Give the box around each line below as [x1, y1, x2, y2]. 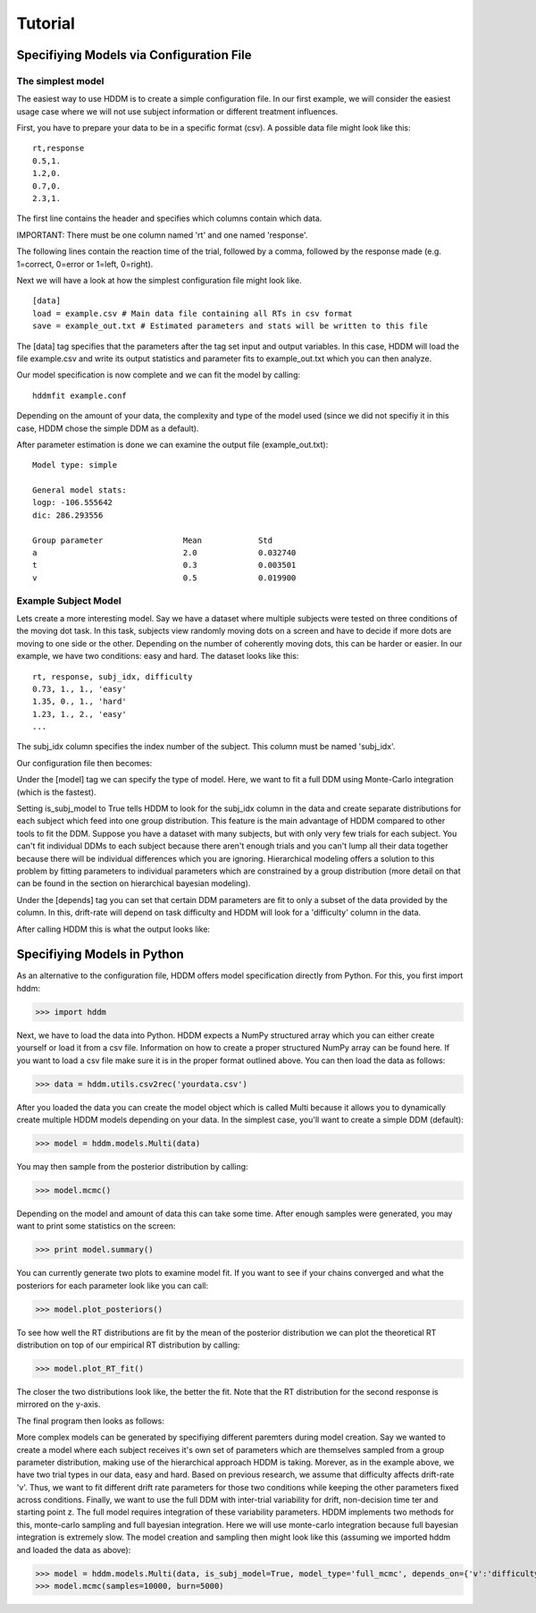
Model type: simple [32, 460, 118, 470]
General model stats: [32, 486, 127, 495]
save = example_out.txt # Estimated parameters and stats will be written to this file [32, 321, 429, 331]
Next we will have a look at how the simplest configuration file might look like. [16, 275, 303, 285]
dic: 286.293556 [32, 510, 104, 520]
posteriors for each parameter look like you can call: [16, 1279, 209, 1291]
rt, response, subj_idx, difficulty [32, 671, 193, 681]
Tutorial [16, 13, 76, 33]
